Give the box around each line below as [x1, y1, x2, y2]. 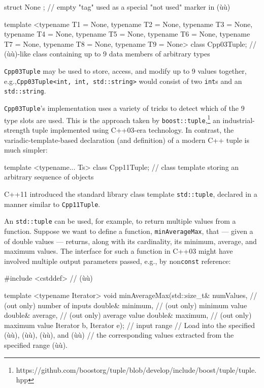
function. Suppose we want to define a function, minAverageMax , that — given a [4, 225, 253, 236]
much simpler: [4, 144, 48, 155]
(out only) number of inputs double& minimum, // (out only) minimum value [4, 300, 247, 310]
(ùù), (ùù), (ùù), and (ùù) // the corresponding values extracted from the [4, 330, 234, 340]
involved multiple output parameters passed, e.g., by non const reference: [4, 255, 231, 266]
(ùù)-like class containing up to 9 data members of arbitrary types [4, 48, 210, 59]
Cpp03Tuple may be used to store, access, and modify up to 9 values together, [4, 65, 247, 76]
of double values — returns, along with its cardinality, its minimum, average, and [4, 235, 257, 246]
